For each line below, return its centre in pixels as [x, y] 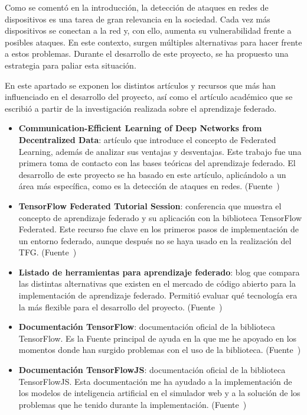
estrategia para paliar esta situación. [71, 65]
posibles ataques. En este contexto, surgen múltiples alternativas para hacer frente [153, 42]
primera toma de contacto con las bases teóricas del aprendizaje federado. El [157, 163]
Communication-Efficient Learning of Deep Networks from [140, 128]
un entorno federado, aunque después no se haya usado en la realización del [155, 240]
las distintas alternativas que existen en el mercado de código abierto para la [157, 283]
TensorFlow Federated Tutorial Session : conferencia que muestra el [150, 205]
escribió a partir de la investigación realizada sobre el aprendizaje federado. [141, 108]
